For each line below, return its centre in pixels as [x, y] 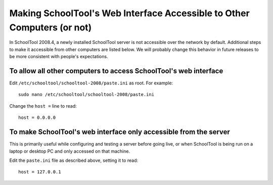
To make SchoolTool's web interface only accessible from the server [120, 132]
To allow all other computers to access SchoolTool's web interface [116, 71]
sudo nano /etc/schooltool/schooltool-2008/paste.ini [86, 95]
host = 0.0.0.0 [37, 118]
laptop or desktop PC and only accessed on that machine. [70, 151]
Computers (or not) [51, 27]
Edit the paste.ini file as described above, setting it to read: [74, 160]
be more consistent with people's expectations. [59, 57]
